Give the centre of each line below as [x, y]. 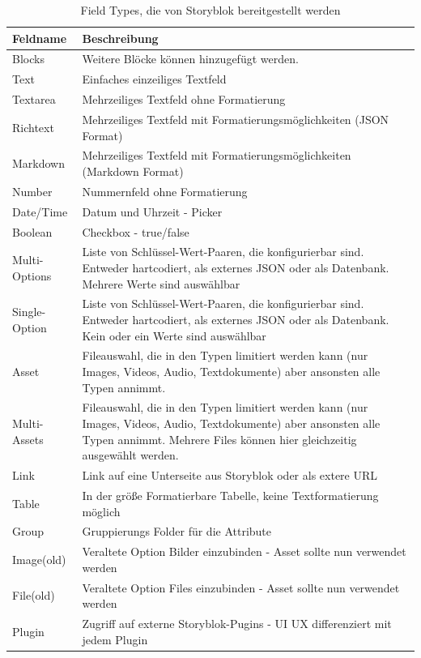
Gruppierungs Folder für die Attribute [177, 531]
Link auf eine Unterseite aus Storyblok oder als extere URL [230, 475]
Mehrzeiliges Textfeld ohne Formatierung [184, 99]
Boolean [32, 231]
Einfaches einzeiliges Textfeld [154, 79]
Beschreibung [120, 38]
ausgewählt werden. [130, 455]
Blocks [28, 59]
